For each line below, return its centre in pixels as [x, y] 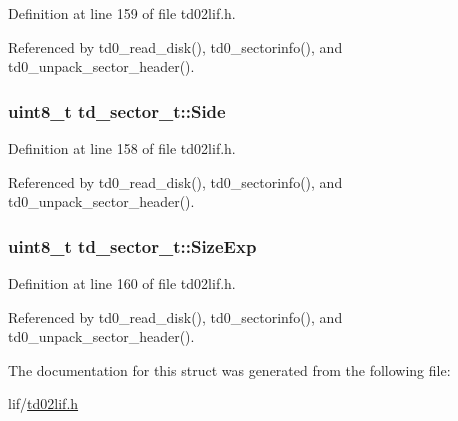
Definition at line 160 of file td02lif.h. [122, 283]
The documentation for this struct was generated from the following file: [229, 369]
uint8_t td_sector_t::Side [117, 110]
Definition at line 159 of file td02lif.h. [122, 13]
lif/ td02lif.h [43, 403]
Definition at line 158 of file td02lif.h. [122, 148]
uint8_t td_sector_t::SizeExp [132, 245]
